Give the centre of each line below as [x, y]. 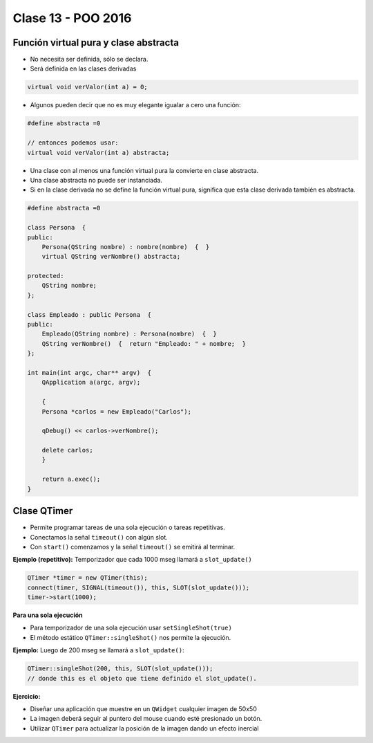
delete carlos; [67, 450]
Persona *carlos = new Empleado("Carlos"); [116, 411]
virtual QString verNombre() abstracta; [111, 257]
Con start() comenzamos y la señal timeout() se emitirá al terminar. [133, 547]
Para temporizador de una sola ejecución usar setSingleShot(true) [131, 628]
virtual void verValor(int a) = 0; [87, 87]
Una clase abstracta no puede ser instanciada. [96, 180]
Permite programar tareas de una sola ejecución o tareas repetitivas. [128, 528]
